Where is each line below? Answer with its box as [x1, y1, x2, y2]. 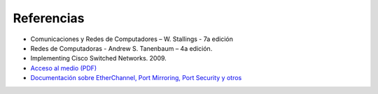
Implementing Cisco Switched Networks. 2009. [30, 54, 167, 63]
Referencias [13, 10, 85, 26]
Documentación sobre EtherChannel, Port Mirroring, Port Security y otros [30, 74, 242, 82]
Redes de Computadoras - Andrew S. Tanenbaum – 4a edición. [30, 44, 213, 52]
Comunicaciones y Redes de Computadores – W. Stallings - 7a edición [30, 35, 234, 43]
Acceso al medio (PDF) [30, 63, 97, 72]
